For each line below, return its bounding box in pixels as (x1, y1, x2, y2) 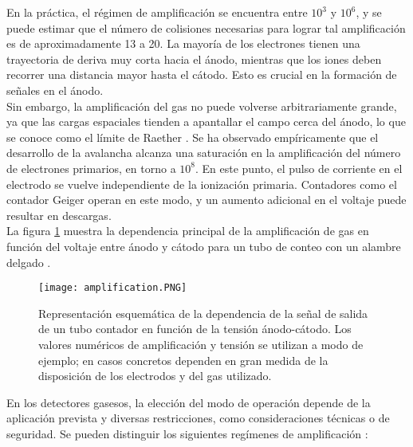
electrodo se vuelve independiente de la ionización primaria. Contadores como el (6, 175, 397, 192)
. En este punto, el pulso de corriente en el (195, 159, 403, 176)
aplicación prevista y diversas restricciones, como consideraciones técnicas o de (6, 410, 390, 426)
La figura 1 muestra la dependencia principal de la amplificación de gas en (6, 222, 369, 239)
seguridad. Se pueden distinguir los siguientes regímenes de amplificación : (6, 425, 368, 441)
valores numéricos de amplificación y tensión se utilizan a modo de (38, 335, 364, 352)
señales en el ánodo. (6, 81, 104, 98)
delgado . (6, 253, 51, 270)
